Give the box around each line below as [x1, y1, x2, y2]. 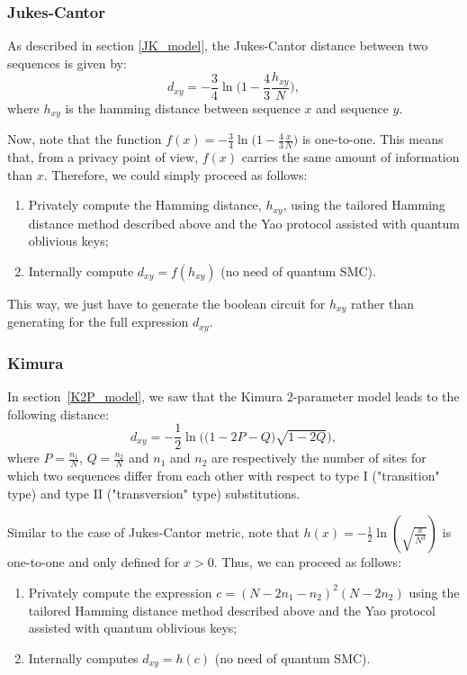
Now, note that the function [7, 130, 162, 148]
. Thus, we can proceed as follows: [213, 553, 402, 571]
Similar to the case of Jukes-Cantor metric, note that [7, 523, 300, 542]
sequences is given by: [7, 53, 127, 72]
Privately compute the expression [28, 582, 212, 601]
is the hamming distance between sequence [65, 98, 301, 117]
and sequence [316, 98, 389, 117]
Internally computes [28, 648, 139, 667]
